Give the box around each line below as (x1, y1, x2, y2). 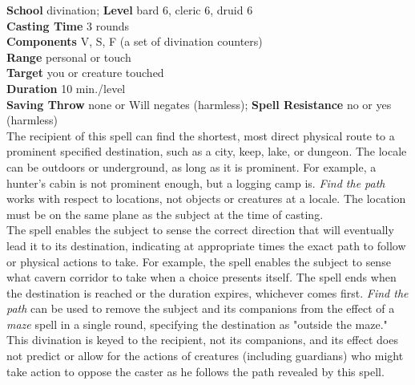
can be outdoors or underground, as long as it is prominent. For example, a (6, 158, 377, 175)
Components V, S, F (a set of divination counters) (6, 33, 263, 50)
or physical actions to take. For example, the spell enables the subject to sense (6, 253, 391, 269)
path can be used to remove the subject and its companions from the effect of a (6, 300, 395, 317)
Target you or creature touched (6, 64, 164, 81)
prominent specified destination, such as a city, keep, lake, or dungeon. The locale (6, 143, 407, 160)
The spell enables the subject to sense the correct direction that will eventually (6, 221, 394, 238)
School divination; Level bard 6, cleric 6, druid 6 (6, 2, 253, 18)
